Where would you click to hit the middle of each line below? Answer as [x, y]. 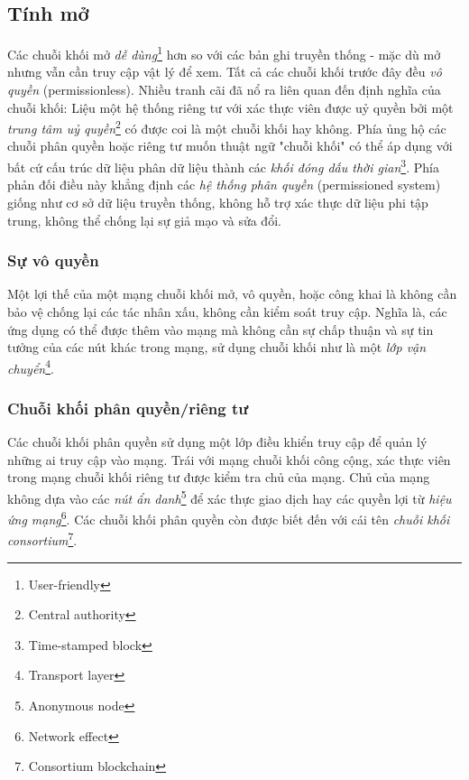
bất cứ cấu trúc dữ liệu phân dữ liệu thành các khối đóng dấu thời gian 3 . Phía [223, 166]
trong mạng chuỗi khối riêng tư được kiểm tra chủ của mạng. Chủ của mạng [219, 477]
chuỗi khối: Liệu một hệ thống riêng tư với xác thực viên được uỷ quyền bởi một [230, 107]
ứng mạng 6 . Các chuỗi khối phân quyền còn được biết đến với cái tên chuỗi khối [229, 518]
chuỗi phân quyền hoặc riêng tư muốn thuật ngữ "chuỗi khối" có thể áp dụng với [230, 146]
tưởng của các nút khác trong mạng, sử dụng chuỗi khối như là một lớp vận [217, 347]
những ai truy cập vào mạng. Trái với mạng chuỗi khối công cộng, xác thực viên [229, 459]
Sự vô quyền [53, 260]
